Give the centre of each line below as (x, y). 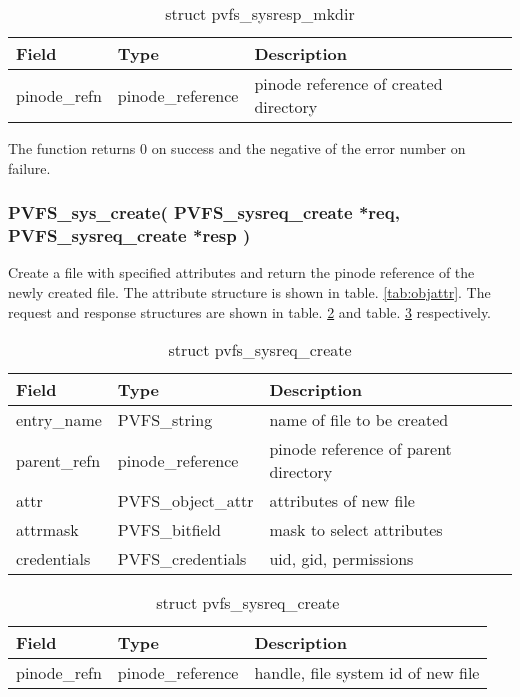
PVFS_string (165, 420)
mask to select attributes (356, 530)
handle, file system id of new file (367, 673)
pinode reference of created (348, 83)
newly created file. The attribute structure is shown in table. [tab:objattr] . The (249, 291)
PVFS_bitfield (169, 530)
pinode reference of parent (360, 449)
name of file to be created (359, 420)
